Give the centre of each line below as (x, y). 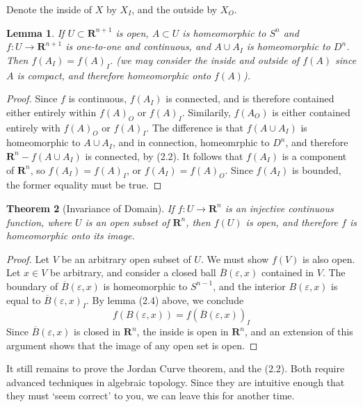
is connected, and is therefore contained (250, 98)
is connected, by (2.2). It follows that (164, 155)
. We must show (235, 258)
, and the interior (249, 286)
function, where (39, 222)
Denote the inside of (49, 9)
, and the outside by (175, 9)
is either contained (311, 112)
